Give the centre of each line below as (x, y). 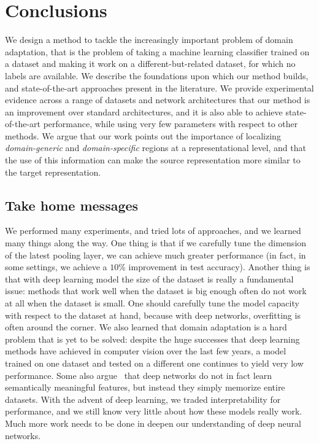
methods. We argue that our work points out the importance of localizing (143, 135)
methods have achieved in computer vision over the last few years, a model (146, 351)
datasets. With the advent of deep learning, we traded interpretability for (143, 399)
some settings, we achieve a (56, 267)
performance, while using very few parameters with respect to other (171, 124)
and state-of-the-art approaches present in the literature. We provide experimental (159, 88)
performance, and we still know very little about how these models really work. (154, 411)
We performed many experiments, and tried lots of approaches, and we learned (153, 231)
